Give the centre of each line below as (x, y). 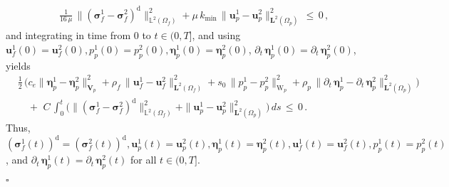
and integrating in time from (68, 35)
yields (18, 65)
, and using (216, 35)
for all (144, 160)
